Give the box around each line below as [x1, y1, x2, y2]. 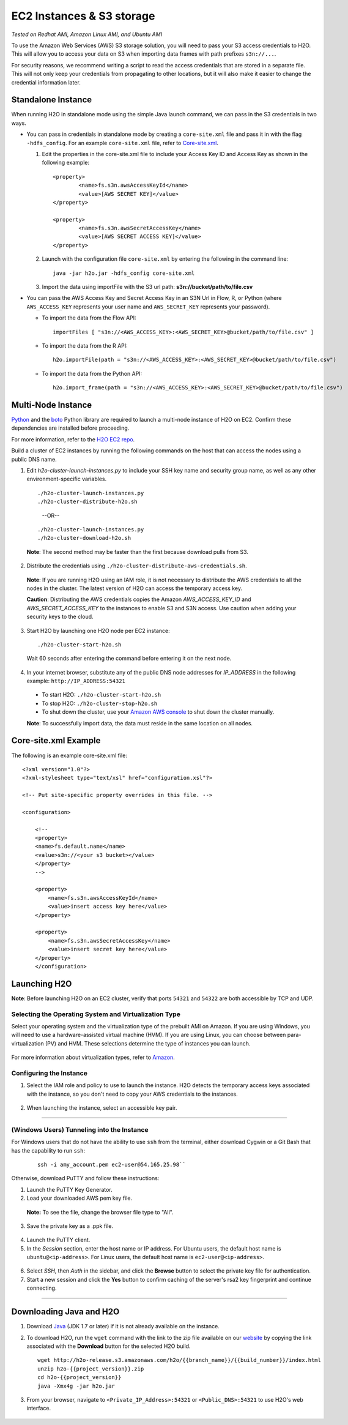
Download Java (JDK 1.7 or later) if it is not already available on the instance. [26, 1323, 220, 1330]
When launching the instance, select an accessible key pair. [26, 1104, 177, 1112]
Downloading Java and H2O [11, 1307, 120, 1317]
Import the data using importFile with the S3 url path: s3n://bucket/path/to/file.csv [42, 283, 253, 291]
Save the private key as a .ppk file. [26, 1222, 113, 1230]
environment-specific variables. [26, 475, 107, 483]
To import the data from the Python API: [42, 370, 143, 377]
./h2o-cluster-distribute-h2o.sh [37, 498, 138, 505]
